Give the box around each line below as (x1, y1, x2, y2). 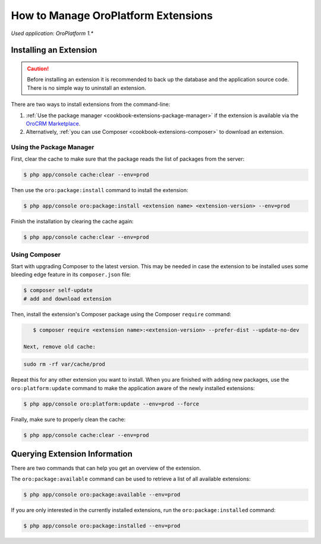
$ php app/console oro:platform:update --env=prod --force (23, 400, 199, 407)
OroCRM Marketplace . (26, 120, 81, 127)
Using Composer (11, 250, 61, 259)
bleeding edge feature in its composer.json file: (11, 271, 131, 278)
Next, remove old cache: (23, 343, 96, 350)
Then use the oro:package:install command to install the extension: (11, 187, 188, 194)
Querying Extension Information (11, 449, 133, 459)
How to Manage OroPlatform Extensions (11, 9, 213, 22)
